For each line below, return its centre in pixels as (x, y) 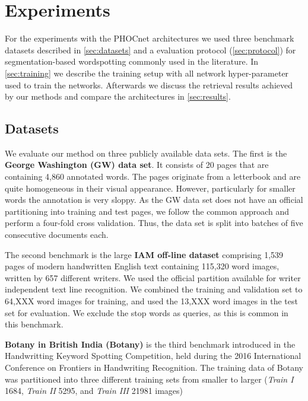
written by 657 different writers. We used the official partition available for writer (153, 277)
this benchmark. (34, 324)
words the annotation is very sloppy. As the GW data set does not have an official (154, 200)
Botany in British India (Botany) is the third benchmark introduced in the (150, 344)
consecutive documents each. (57, 235)
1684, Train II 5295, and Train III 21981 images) (94, 391)
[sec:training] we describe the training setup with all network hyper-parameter (147, 73)
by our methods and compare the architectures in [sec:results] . (118, 96)
